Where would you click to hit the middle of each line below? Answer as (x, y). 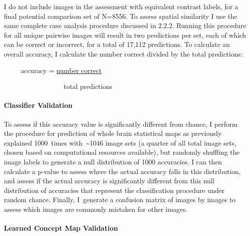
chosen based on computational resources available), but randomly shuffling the (122, 152)
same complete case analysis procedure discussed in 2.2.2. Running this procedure (125, 25)
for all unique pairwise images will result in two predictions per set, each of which (125, 35)
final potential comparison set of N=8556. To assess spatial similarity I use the (121, 16)
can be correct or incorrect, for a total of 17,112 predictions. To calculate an (117, 44)
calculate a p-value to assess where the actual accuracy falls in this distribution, (122, 171)
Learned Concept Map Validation (61, 228)
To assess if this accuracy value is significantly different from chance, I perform (121, 124)
